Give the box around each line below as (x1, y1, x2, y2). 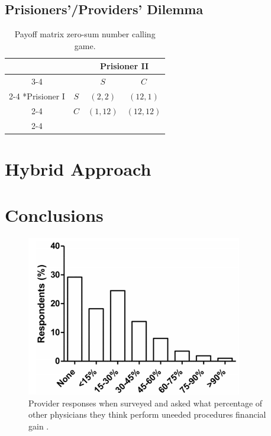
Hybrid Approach (5, 157, 151, 181)
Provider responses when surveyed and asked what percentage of (28, 396, 263, 409)
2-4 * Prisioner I (9, 90, 65, 102)
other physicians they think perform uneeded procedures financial (28, 408, 266, 421)
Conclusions (5, 203, 104, 227)
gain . (28, 419, 49, 432)
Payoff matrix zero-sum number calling (14, 28, 156, 40)
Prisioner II (100, 60, 149, 72)
